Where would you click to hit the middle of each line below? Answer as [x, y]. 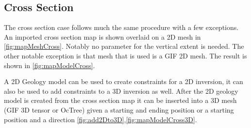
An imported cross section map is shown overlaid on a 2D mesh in [102, 36]
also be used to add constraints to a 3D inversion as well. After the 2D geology [121, 91]
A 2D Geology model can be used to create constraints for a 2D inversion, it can [124, 81]
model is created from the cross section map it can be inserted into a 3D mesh [120, 100]
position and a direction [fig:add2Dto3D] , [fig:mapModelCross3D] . [100, 119]
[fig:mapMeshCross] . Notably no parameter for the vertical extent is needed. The [124, 46]
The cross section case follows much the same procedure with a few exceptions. [121, 27]
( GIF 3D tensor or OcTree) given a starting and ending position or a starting [119, 109]
